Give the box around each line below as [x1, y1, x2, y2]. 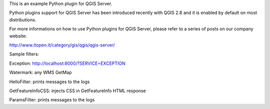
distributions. [9, 16, 36, 22]
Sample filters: [9, 51, 39, 57]
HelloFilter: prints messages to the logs [9, 79, 90, 85]
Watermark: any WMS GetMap [9, 70, 72, 76]
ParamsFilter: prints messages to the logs [9, 97, 95, 103]
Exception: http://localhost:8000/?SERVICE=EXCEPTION [9, 60, 126, 66]
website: [9, 33, 27, 39]
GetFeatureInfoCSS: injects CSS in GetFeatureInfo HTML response [9, 88, 146, 94]
